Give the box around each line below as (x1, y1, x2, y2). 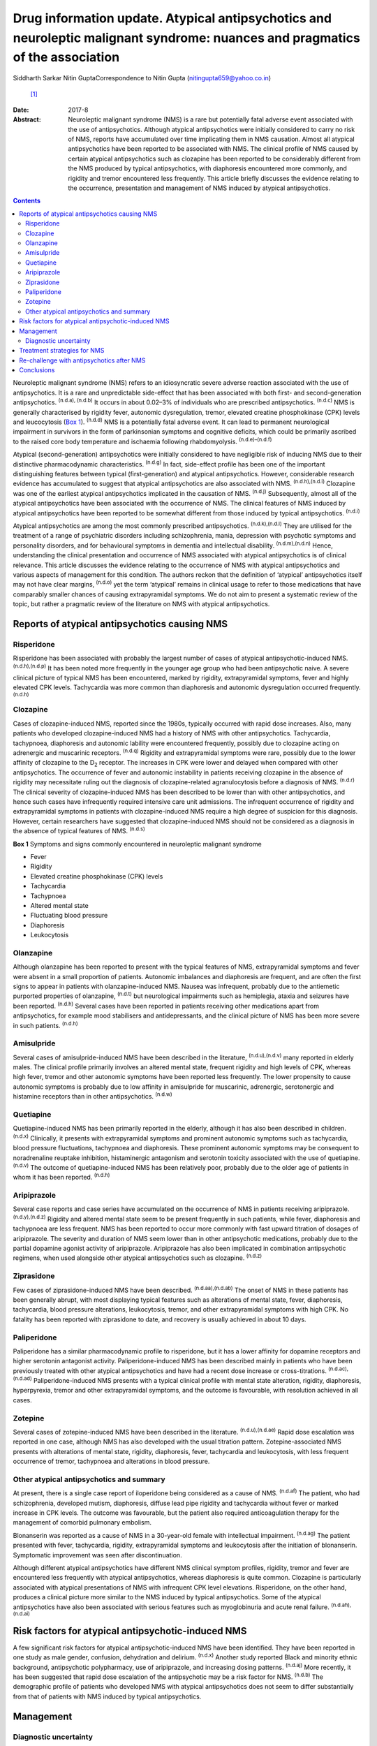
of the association (13, 50, 120, 66)
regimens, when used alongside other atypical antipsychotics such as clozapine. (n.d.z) (13, 1252, 263, 1262)
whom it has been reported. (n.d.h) (13, 1172, 110, 1182)
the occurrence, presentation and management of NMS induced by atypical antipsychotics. (68, 184, 331, 192)
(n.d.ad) (13, 1375, 32, 1382)
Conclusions (19, 366, 55, 374)
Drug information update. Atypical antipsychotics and (13, 10, 332, 26)
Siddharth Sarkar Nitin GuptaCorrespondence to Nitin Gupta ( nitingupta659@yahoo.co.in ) (13, 74, 272, 82)
